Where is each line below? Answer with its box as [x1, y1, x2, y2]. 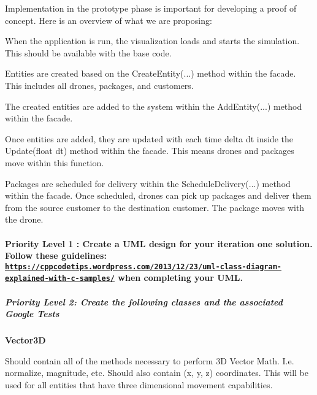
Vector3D [5, 334, 46, 347]
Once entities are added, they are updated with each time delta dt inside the [5, 132, 293, 145]
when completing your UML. [118, 271, 243, 284]
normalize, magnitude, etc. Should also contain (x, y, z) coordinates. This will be [5, 366, 308, 379]
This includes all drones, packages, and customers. [5, 79, 194, 91]
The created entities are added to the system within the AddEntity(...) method [5, 99, 302, 112]
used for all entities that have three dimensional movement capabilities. [5, 378, 273, 391]
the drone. [5, 213, 44, 226]
